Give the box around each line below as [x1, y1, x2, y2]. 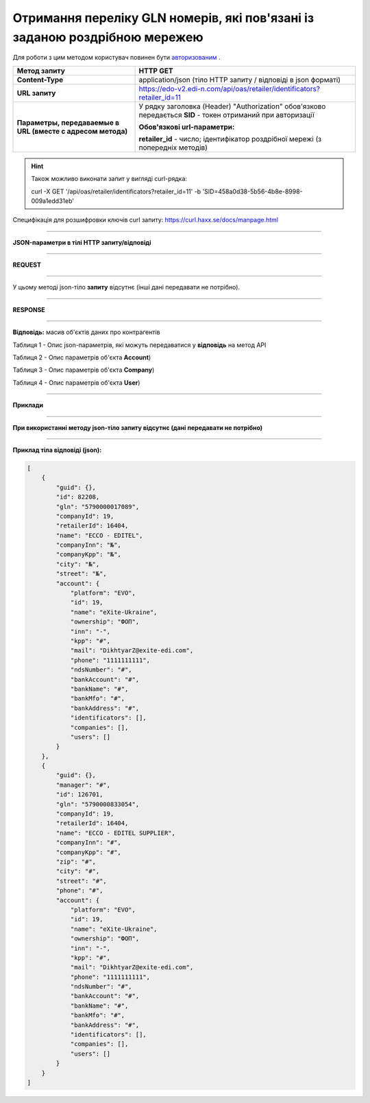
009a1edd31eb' [31, 196, 75, 205]
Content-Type [16, 75, 64, 84]
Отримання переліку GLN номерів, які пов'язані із [12, 10, 314, 25]
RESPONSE [12, 305, 46, 313]
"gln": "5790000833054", [56, 800, 140, 808]
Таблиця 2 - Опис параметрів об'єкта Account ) [12, 353, 151, 361]
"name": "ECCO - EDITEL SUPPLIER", [56, 829, 176, 837]
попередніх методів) [138, 143, 208, 152]
